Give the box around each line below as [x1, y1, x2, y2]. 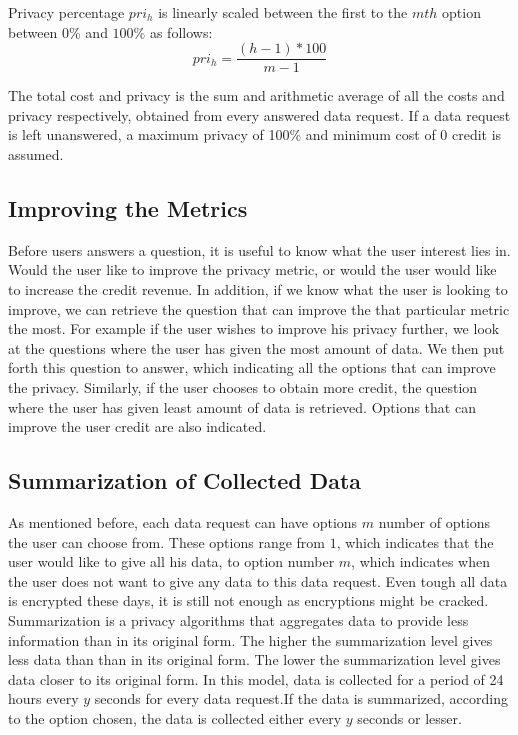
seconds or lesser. [357, 707, 462, 728]
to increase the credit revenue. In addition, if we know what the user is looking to [8, 279, 508, 300]
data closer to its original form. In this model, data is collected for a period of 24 [8, 668, 504, 689]
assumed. [8, 144, 64, 165]
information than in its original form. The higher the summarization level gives [8, 629, 493, 650]
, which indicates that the [336, 531, 494, 552]
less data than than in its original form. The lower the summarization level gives [8, 649, 501, 670]
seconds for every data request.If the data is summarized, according [94, 688, 508, 709]
